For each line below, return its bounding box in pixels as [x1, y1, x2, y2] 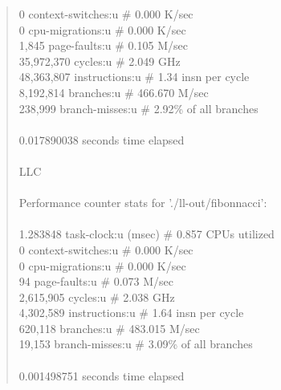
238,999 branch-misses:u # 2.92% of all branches [18, 100, 259, 116]
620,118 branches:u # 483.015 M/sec [18, 319, 200, 336]
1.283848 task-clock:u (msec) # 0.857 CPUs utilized [18, 225, 275, 242]
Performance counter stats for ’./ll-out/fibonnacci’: [18, 194, 267, 211]
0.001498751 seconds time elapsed [18, 367, 185, 384]
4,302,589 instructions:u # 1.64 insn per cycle [18, 304, 244, 321]
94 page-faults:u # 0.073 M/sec [18, 273, 174, 290]
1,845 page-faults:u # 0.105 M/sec [18, 37, 188, 54]
